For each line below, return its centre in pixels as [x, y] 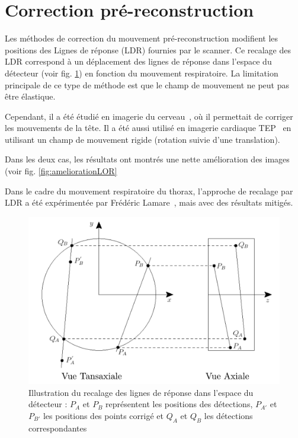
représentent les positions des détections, [179, 404]
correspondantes [58, 428]
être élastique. [30, 96]
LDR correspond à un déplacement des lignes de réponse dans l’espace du [138, 61]
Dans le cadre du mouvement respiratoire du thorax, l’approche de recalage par [149, 191]
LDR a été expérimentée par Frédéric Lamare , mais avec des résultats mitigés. [149, 202]
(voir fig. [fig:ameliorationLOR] [61, 171]
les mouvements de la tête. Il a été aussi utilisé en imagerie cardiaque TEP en [148, 128]
